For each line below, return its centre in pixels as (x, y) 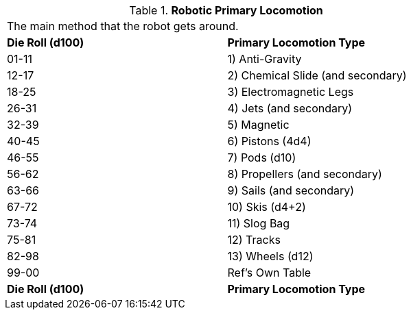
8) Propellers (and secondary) (305, 174)
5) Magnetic (258, 125)
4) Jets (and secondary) (290, 108)
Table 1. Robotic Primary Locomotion (226, 10)
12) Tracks (254, 240)
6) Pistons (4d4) (269, 141)
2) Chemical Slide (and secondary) (317, 75)
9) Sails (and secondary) (291, 190)
